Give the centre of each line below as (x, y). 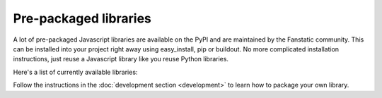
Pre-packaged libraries (82, 18)
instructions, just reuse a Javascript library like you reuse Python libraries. (121, 59)
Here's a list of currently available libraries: (75, 72)
